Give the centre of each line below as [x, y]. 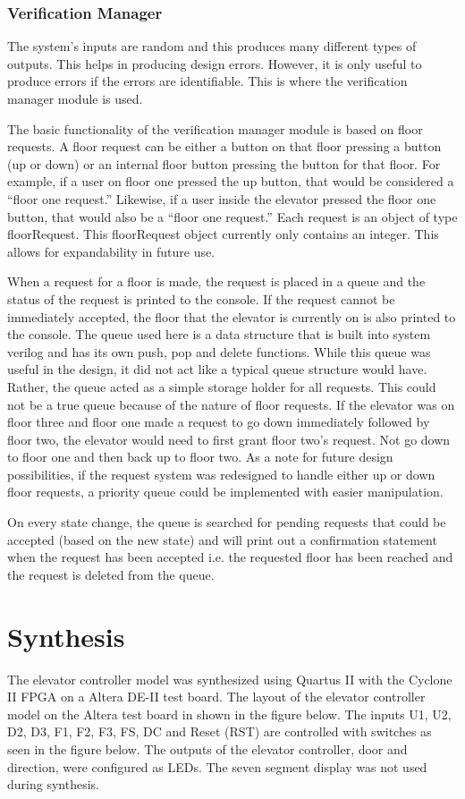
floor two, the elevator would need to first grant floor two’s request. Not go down [229, 439]
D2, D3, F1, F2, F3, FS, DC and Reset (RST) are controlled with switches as [220, 731]
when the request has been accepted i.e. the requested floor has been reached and [230, 557]
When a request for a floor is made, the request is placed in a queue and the [216, 281]
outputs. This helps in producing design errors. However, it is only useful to [215, 63]
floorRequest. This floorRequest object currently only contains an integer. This [223, 234]
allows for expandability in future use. [111, 251]
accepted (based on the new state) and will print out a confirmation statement [222, 539]
